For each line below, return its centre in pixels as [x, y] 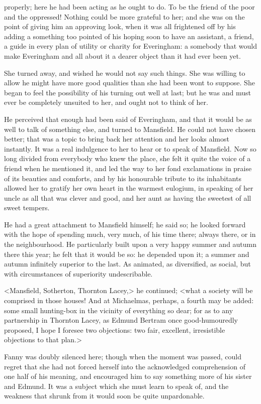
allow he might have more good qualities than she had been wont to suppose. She [129, 83]
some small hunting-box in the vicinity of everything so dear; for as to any [119, 310]
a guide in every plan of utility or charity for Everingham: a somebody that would [130, 46]
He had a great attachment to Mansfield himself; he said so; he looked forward [125, 224]
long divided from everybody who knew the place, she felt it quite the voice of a [127, 158]
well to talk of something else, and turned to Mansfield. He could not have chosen [130, 129]
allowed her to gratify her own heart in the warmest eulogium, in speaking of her [129, 188]
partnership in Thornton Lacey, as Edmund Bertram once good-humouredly [121, 320]
